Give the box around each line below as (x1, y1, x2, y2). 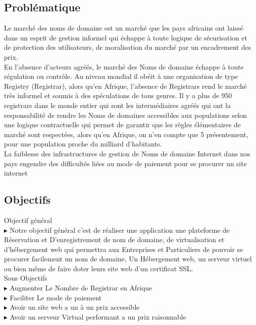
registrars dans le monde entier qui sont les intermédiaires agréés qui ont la (4, 100, 231, 110)
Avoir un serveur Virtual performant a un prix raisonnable (9, 311, 186, 322)
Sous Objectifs (4, 273, 47, 283)
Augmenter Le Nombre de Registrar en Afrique (9, 283, 152, 293)
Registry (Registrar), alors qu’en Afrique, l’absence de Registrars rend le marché (4, 80, 247, 91)
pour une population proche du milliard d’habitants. (4, 139, 162, 149)
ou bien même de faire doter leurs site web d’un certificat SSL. (4, 263, 193, 273)
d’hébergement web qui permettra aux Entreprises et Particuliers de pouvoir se (4, 244, 243, 254)
